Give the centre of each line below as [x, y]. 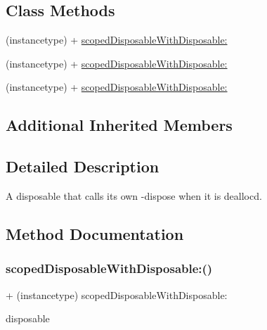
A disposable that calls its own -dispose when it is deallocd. [134, 195]
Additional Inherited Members [119, 125]
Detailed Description [83, 166]
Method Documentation [95, 233]
